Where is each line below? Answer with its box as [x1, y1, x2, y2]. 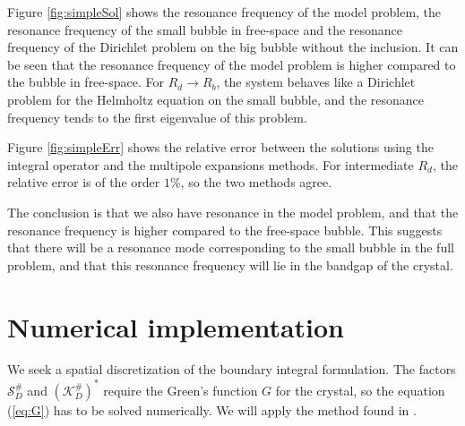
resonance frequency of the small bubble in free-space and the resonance [7, 20, 403, 38]
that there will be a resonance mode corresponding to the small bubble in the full [7, 238, 454, 257]
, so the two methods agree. [180, 173, 332, 192]
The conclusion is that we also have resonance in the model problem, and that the [7, 202, 459, 221]
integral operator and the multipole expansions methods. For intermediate [7, 155, 414, 174]
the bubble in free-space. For [7, 72, 164, 91]
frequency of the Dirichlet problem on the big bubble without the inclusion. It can [7, 38, 459, 56]
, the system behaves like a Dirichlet [216, 72, 416, 91]
